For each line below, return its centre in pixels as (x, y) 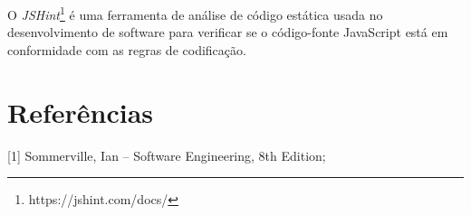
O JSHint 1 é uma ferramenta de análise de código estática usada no (195, 13)
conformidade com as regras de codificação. (127, 49)
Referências (81, 112)
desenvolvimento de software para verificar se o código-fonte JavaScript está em (228, 32)
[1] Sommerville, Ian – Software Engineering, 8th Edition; (167, 155)
